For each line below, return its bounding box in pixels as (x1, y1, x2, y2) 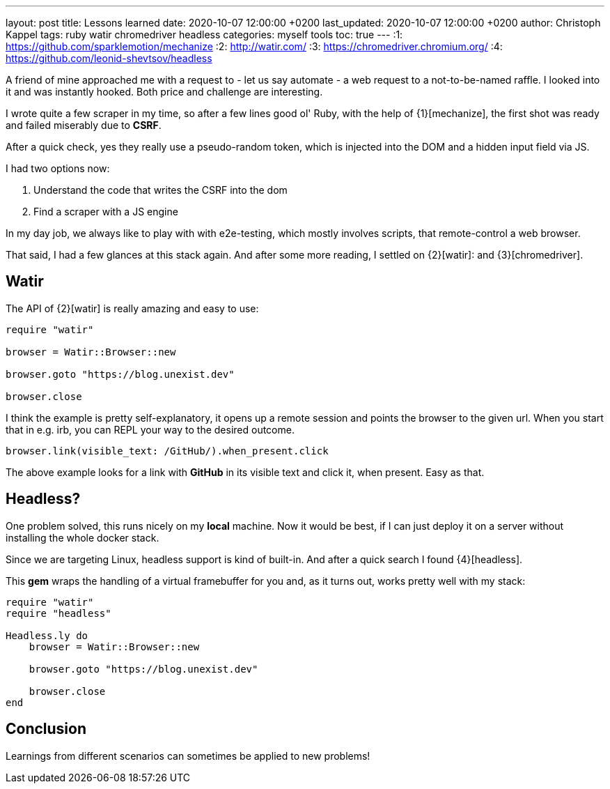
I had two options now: (6, 162, 110, 174)
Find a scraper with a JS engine (33, 206, 178, 217)
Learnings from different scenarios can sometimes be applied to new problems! (6, 749, 370, 762)
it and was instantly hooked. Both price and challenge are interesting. (6, 86, 323, 98)
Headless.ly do (6, 629, 88, 641)
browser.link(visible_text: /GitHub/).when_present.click (6, 445, 329, 457)
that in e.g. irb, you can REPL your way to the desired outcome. (6, 423, 295, 436)
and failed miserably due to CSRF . (6, 119, 162, 131)
